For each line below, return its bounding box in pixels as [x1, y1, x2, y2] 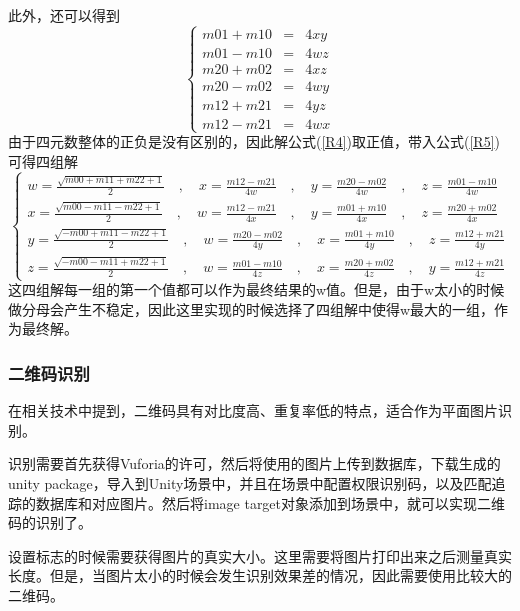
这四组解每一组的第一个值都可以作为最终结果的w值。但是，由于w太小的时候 [8, 279, 505, 300]
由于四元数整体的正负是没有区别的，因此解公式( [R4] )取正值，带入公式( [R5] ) [8, 131, 500, 152]
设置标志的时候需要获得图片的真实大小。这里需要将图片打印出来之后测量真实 [8, 545, 512, 566]
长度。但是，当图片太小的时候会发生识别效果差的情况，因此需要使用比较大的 [8, 565, 512, 586]
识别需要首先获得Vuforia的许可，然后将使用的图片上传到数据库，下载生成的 [8, 453, 501, 474]
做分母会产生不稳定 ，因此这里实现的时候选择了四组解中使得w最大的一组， [8, 298, 495, 319]
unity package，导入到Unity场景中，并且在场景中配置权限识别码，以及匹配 [8, 473, 492, 493]
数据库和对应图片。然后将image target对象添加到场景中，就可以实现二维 [35, 492, 506, 513]
